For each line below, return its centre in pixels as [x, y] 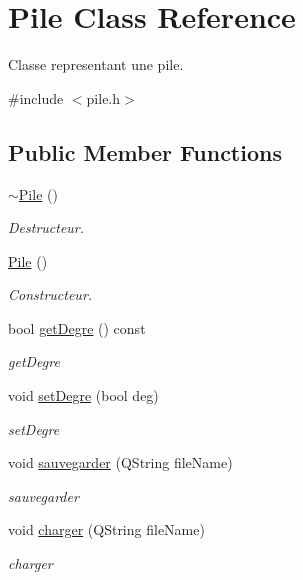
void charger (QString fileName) [106, 529]
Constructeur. [50, 294]
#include [36, 97]
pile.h [103, 97]
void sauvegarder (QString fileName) [120, 462]
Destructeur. [46, 227]
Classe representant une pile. [96, 64]
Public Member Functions [145, 151]
